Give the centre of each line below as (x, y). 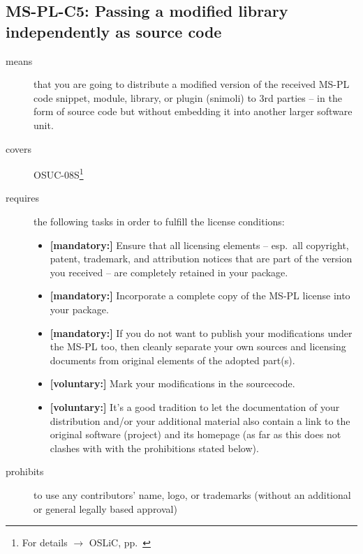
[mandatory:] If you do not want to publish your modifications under (201, 332)
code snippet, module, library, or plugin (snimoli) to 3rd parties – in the (188, 97)
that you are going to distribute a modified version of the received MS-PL (192, 84)
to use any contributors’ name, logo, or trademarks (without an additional (192, 494)
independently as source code (114, 31)
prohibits (25, 471)
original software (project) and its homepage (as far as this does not (195, 434)
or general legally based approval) (105, 508)
